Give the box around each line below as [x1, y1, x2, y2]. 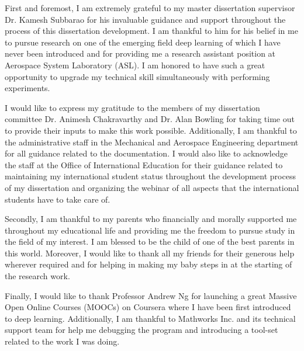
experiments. [5, 82, 50, 94]
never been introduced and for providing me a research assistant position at [5, 47, 276, 60]
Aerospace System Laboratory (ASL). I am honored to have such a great [5, 58, 265, 71]
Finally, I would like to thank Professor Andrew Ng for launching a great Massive [5, 289, 297, 301]
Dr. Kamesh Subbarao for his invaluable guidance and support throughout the [5, 13, 286, 25]
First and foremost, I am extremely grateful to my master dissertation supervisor [5, 2, 295, 13]
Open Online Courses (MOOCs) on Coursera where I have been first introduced [5, 301, 291, 313]
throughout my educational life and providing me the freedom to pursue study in [5, 224, 295, 236]
